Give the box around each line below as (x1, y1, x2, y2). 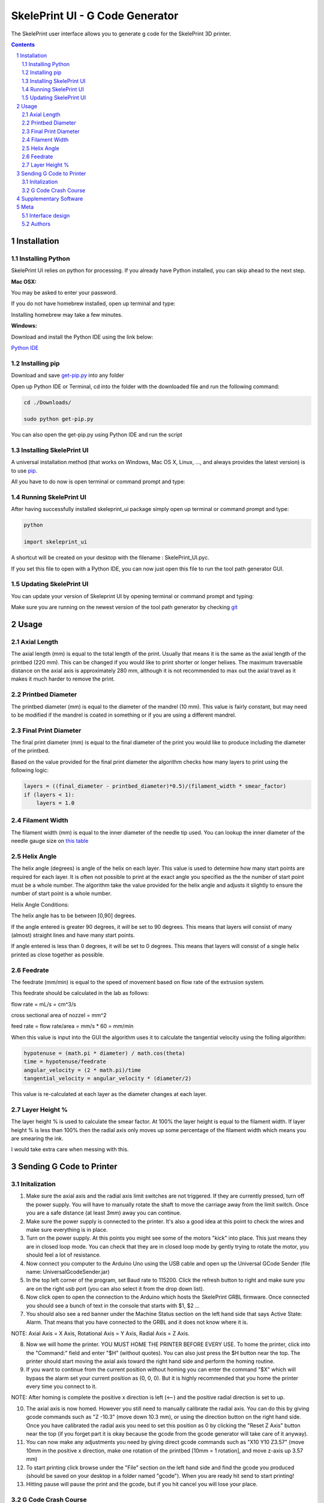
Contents (11, 41, 35, 48)
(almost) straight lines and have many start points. (11, 931, 135, 938)
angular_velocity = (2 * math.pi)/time (23, 1067, 141, 1073)
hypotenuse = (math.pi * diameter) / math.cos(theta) (23, 1050, 185, 1056)
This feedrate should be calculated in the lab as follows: (11, 990, 149, 997)
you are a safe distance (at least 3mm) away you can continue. (26, 1209, 182, 1217)
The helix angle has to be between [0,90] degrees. (11, 912, 136, 919)
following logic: (11, 767, 49, 774)
